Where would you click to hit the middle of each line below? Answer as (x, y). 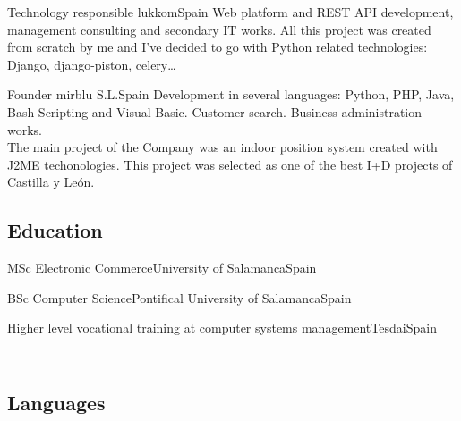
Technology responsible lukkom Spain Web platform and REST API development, (230, 12)
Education (55, 230)
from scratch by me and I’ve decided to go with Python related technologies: (218, 47)
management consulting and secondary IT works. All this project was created (219, 29)
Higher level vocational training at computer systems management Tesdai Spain (222, 328)
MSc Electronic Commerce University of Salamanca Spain (162, 268)
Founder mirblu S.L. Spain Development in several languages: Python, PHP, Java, (231, 94)
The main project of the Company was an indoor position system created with (222, 147)
